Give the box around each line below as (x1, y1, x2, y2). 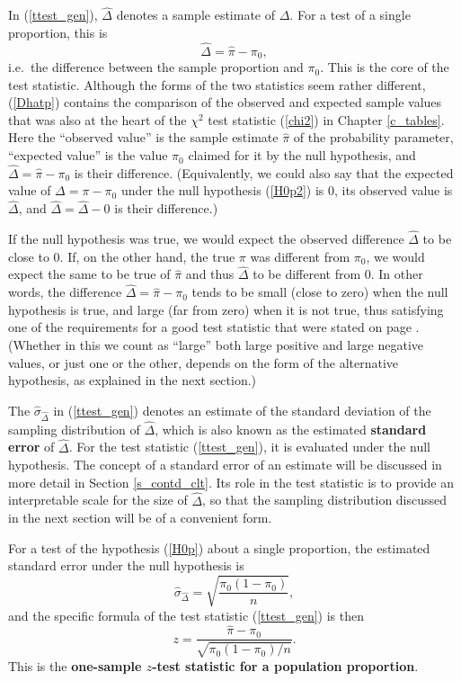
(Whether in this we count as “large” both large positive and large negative (8, 336, 423, 354)
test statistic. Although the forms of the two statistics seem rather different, (8, 75, 426, 94)
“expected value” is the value (8, 146, 168, 165)
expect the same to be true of (8, 264, 171, 283)
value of (8, 181, 51, 200)
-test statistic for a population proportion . (152, 656, 419, 675)
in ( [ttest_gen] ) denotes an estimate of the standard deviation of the (53, 400, 431, 419)
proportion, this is (8, 22, 108, 41)
